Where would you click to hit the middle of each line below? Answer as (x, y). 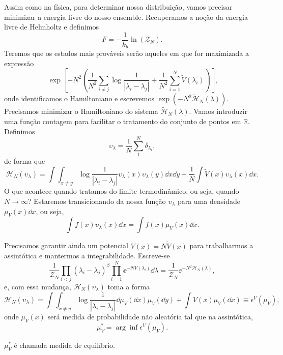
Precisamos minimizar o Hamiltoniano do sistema (81, 111)
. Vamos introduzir (218, 111)
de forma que (25, 161)
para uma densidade (209, 201)
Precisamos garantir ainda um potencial (66, 245)
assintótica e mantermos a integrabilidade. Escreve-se (87, 256)
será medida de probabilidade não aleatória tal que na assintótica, (150, 317)
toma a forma (129, 286)
